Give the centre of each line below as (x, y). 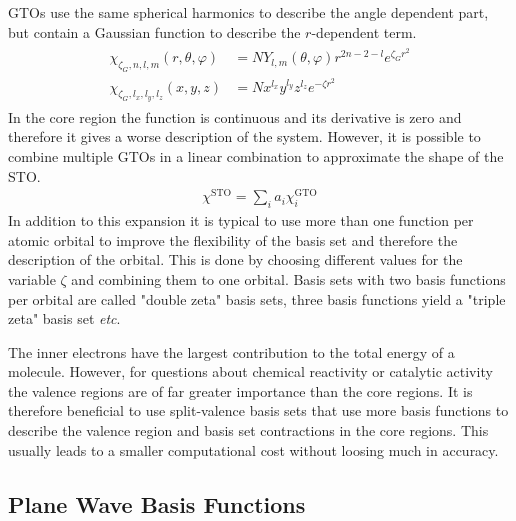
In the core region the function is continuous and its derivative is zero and (235, 116)
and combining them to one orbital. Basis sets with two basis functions (288, 278)
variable (32, 278)
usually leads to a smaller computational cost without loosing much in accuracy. (253, 449)
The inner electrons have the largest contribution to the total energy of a (231, 351)
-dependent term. (364, 31)
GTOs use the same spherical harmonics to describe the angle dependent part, (248, 12)
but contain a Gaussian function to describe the (154, 31)
